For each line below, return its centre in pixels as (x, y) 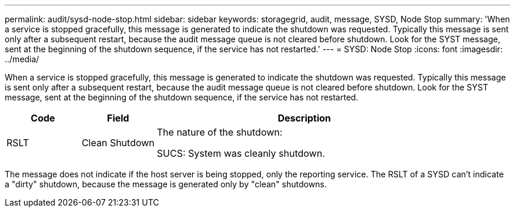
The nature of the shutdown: (220, 132)
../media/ (22, 59)
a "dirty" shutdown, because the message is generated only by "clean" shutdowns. (166, 184)
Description (304, 118)
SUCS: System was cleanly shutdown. (241, 153)
